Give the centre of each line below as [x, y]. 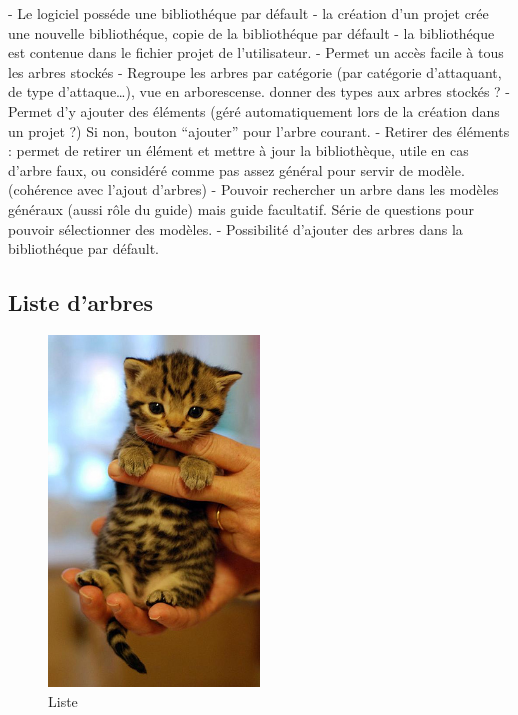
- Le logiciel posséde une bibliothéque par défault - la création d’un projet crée [248, 13]
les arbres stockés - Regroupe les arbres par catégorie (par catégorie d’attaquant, [255, 71]
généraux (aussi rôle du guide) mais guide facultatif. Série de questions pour [241, 208]
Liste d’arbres [81, 302]
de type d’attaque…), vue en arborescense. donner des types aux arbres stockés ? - [259, 91]
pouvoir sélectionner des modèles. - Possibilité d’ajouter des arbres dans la [235, 228]
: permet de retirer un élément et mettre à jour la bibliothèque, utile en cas [238, 150]
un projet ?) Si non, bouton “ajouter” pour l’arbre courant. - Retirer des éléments [259, 130]
